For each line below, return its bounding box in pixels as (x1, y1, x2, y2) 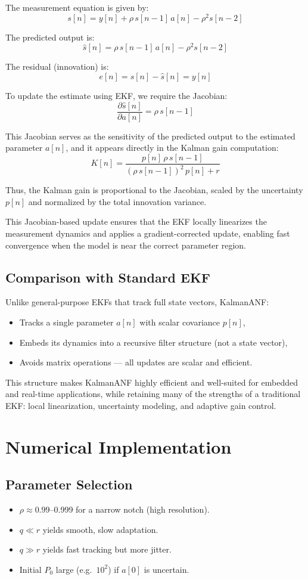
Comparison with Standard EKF (5, 268, 211, 286)
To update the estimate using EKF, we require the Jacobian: (5, 89, 228, 101)
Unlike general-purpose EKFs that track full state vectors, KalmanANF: (5, 296, 269, 308)
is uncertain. (144, 563, 189, 575)
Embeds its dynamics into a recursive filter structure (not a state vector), (19, 336, 288, 348)
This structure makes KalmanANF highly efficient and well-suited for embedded (5, 376, 298, 388)
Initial (19, 563, 42, 575)
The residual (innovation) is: (5, 60, 109, 73)
